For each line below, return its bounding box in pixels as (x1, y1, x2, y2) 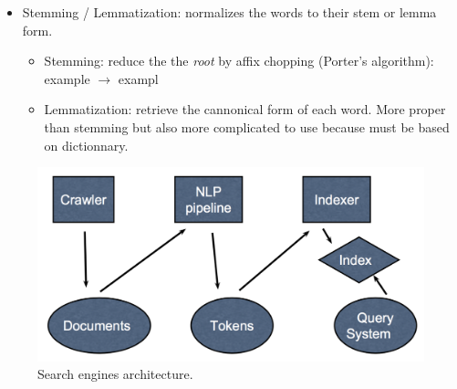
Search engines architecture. (37, 364, 193, 384)
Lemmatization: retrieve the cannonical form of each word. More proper (44, 100, 446, 119)
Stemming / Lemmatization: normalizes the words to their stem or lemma (22, 3, 437, 21)
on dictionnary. (44, 135, 129, 154)
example (44, 68, 90, 88)
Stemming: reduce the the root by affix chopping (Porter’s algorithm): (44, 51, 434, 70)
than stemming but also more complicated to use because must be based (44, 117, 450, 136)
